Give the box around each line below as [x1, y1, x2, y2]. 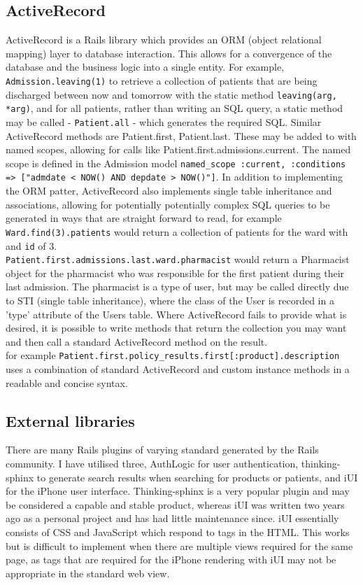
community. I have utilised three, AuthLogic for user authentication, [6, 456, 299, 471]
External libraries [6, 409, 135, 431]
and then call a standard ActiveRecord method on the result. [6, 334, 268, 348]
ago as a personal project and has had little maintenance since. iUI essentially [6, 511, 339, 526]
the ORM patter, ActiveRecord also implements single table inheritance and [6, 183, 332, 198]
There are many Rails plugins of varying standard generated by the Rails [6, 442, 319, 457]
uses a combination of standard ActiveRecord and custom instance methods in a [6, 362, 350, 376]
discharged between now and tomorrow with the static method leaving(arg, [6, 87, 337, 101]
